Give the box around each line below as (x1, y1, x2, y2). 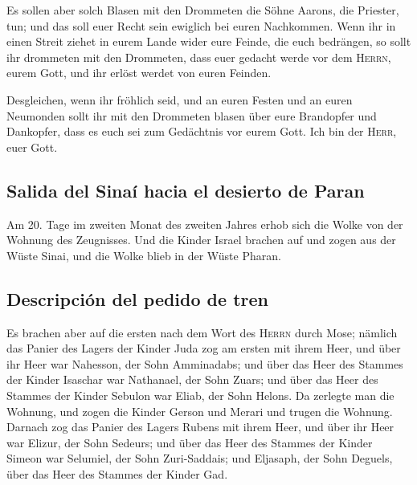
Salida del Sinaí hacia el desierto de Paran (6, 177, 365, 202)
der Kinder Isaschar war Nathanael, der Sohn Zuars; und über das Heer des (6, 371, 378, 388)
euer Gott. (6, 138, 58, 155)
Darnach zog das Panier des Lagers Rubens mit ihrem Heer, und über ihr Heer (6, 418, 395, 435)
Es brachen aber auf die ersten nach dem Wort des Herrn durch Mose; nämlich (6, 324, 398, 340)
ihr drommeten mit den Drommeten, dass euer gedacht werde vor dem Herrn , (6, 48, 391, 65)
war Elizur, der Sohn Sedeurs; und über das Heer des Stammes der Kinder (6, 434, 373, 450)
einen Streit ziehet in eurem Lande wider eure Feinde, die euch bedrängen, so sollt (6, 33, 411, 50)
